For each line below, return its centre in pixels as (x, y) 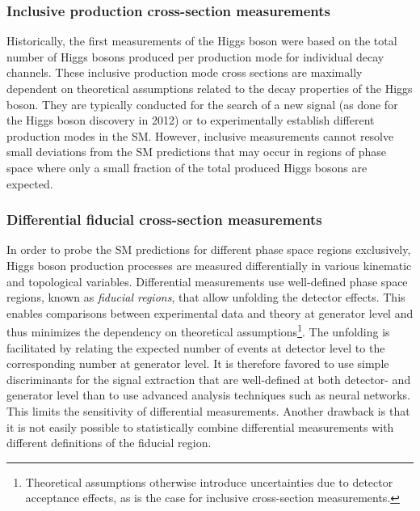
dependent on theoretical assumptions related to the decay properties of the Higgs (210, 88)
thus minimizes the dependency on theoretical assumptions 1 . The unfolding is (198, 330)
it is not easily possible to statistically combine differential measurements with (200, 427)
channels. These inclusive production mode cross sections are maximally (185, 72)
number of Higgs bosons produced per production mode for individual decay (195, 56)
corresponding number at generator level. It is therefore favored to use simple (198, 363)
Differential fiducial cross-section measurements (164, 220)
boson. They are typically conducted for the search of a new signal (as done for (202, 104)
